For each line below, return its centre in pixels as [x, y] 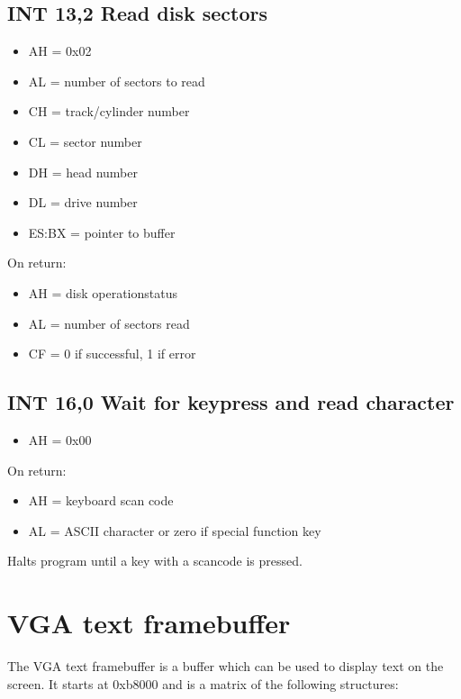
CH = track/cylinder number [109, 111]
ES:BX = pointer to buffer [102, 232]
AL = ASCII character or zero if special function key [175, 530]
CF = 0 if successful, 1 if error [112, 354]
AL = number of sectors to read [117, 81]
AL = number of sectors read [109, 323]
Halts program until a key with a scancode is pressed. [155, 561]
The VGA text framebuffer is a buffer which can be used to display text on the [226, 666]
